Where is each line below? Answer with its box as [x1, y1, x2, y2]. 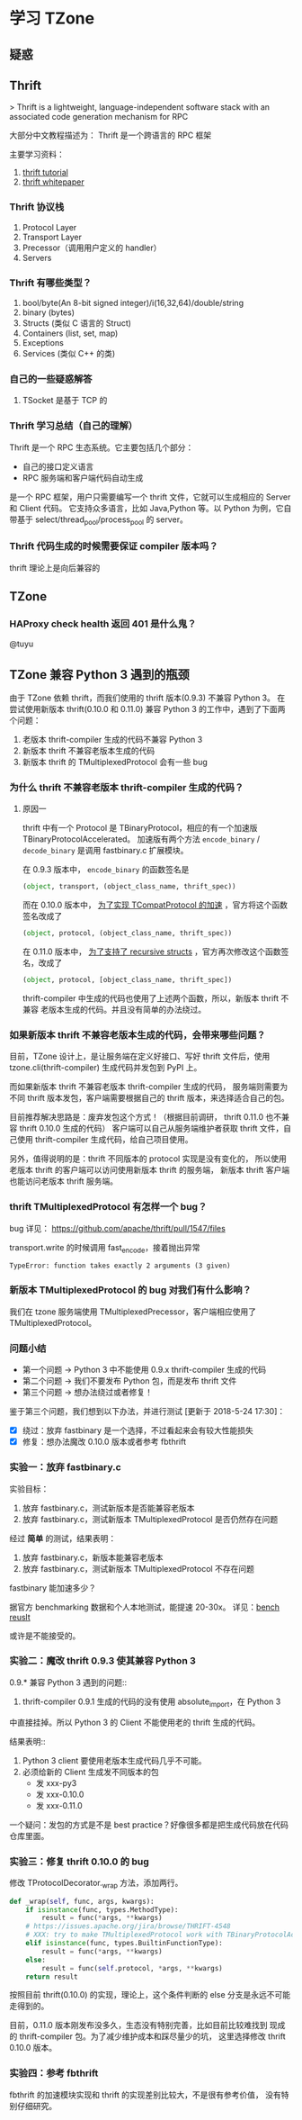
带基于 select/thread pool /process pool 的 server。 [9, 514, 189, 527]
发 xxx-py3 [35, 1777, 77, 1788]
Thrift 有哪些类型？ [9, 276, 93, 289]
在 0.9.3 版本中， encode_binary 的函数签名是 [22, 864, 190, 875]
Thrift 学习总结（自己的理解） [9, 419, 138, 432]
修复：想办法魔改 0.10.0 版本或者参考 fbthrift [22, 1437, 187, 1448]
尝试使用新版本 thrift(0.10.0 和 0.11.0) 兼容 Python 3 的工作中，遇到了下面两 [9, 704, 286, 715]
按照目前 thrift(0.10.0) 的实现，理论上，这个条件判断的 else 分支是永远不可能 [9, 1989, 290, 2000]
